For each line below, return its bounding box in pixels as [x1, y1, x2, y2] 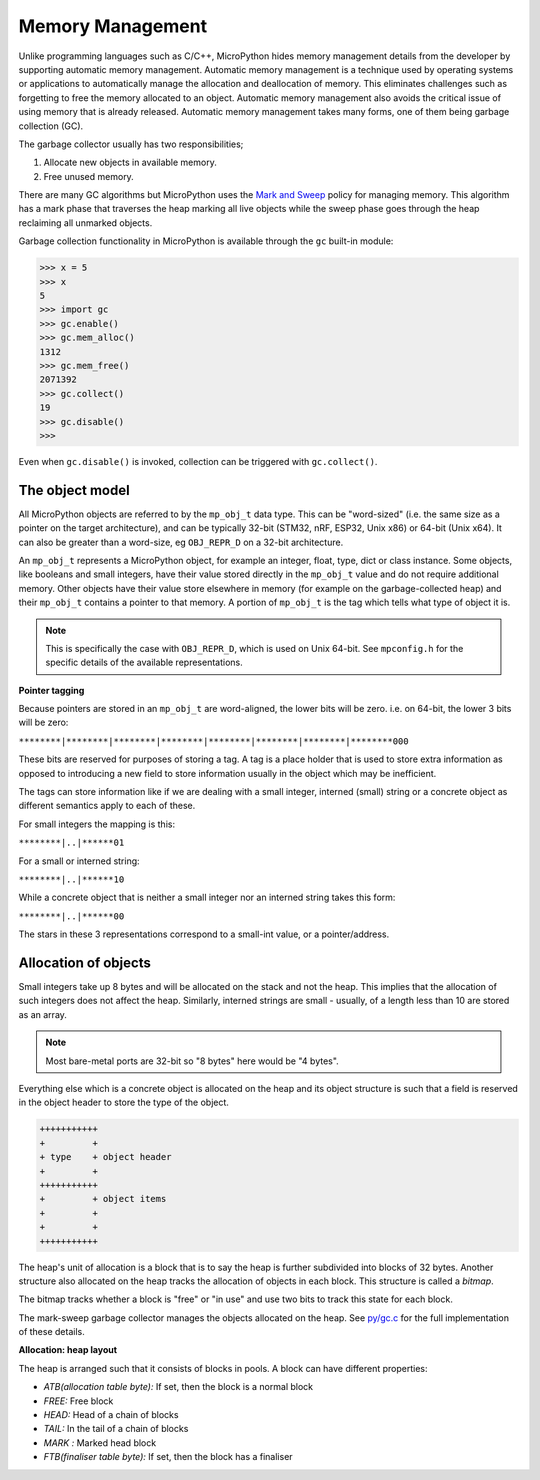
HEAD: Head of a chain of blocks [43, 1409, 179, 1421]
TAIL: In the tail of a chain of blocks [43, 1423, 189, 1435]
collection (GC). [18, 120, 84, 132]
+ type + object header [39, 1151, 172, 1163]
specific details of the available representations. [45, 656, 244, 669]
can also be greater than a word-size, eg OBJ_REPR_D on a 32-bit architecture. [18, 536, 344, 548]
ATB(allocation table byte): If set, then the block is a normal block [43, 1381, 314, 1393]
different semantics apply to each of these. [18, 800, 196, 812]
